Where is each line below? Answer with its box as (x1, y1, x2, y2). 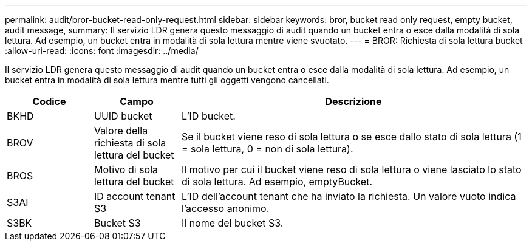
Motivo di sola (94, 163, 158, 176)
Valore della (94, 125, 148, 137)
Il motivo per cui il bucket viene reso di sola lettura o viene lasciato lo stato (181, 163, 522, 176)
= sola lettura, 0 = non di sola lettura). (181, 143, 353, 155)
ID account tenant (94, 190, 176, 202)
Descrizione (325, 95, 382, 108)
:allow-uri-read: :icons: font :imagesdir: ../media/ (5, 46, 199, 56)
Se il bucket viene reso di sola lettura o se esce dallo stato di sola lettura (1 (181, 131, 522, 143)
